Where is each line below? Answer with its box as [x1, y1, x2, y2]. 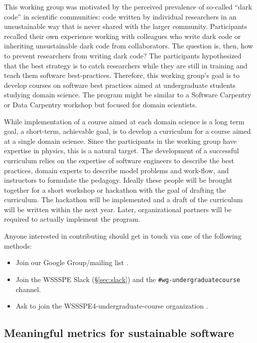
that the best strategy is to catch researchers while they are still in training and [4, 60, 248, 70]
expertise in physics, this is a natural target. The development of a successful [4, 145, 239, 156]
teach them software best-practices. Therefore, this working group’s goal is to [4, 70, 240, 80]
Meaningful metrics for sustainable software [4, 325, 234, 341]
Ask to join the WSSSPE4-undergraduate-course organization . [15, 301, 208, 311]
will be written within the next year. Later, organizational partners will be [4, 204, 232, 214]
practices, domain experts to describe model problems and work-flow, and [4, 165, 229, 175]
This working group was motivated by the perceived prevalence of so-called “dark [4, 1, 252, 11]
